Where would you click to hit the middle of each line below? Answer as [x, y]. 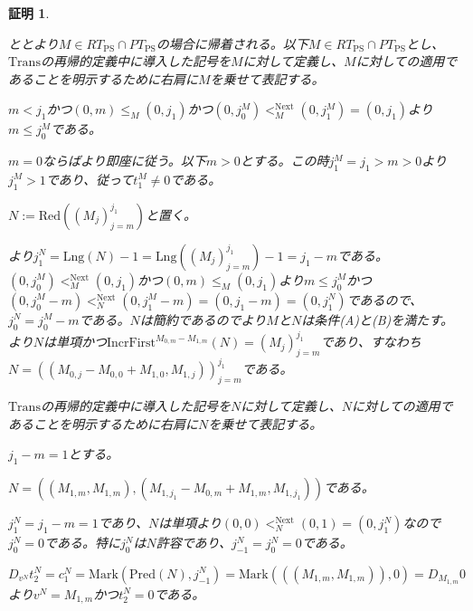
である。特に [82, 543]
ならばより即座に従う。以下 [124, 161]
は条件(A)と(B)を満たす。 [377, 319]
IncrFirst [131, 344]
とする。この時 [284, 161]
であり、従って [90, 179]
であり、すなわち [371, 342]
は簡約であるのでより [203, 319]
